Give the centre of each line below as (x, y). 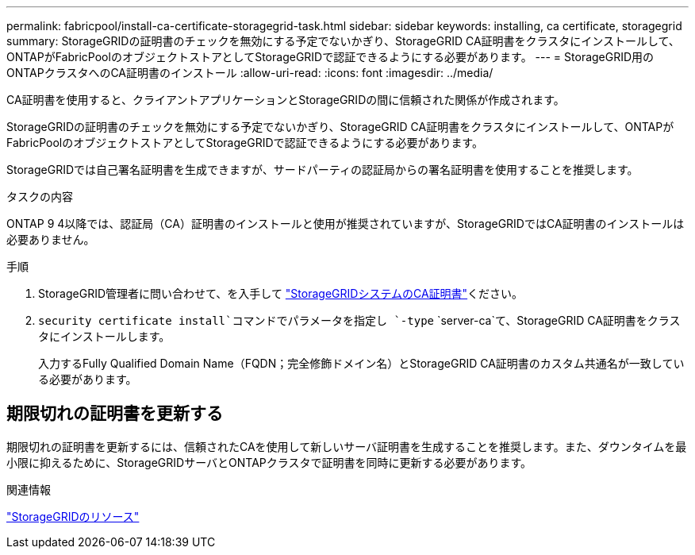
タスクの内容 (40, 197)
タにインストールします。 (104, 336)
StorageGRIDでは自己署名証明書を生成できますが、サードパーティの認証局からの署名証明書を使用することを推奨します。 (323, 170)
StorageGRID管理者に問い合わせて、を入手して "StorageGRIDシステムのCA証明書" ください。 (281, 293)
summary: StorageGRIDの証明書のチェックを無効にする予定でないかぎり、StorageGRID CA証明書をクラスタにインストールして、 (343, 41)
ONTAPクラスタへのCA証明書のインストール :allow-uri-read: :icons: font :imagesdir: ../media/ (250, 73)
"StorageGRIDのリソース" (73, 516)
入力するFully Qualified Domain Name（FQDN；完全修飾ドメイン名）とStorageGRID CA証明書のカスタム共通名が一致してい (361, 363)
